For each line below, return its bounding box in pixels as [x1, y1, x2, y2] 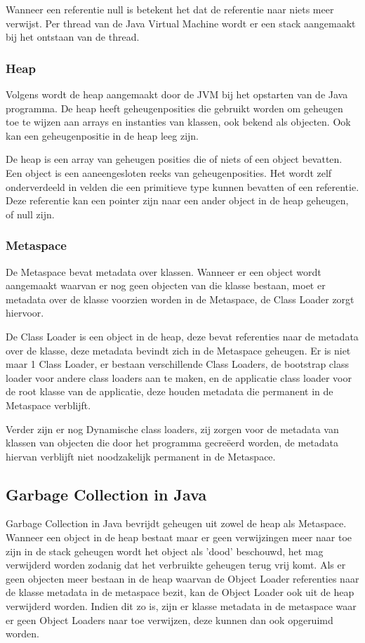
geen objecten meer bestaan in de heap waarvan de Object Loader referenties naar [6, 571, 359, 585]
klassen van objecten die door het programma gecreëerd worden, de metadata [6, 435, 339, 450]
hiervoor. [6, 305, 44, 320]
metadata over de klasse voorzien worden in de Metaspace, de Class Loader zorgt [6, 291, 354, 306]
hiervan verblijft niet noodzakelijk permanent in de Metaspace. [6, 449, 276, 463]
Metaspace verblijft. [6, 397, 91, 412]
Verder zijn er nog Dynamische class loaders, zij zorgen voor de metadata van [6, 421, 339, 436]
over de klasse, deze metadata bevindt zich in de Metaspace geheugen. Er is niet [6, 343, 351, 357]
